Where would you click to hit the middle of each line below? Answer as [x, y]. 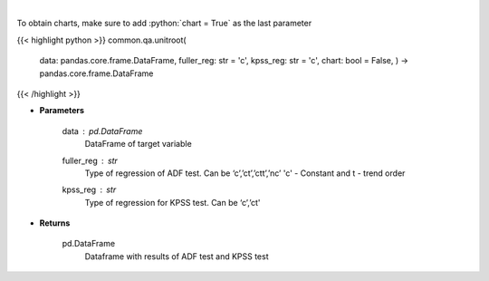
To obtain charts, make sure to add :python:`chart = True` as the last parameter [164, 24]
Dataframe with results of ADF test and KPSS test [177, 256]
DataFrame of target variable [138, 144]
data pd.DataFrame [102, 131]
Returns [55, 223]
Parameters [62, 111]
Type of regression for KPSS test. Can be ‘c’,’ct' [173, 202]
